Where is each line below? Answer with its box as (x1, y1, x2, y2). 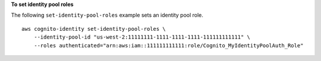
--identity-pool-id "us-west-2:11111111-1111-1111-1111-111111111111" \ (33, 34, 251, 41)
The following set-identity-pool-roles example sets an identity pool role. (11, 12, 203, 19)
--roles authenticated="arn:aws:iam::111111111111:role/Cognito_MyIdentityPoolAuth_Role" (33, 42, 304, 49)
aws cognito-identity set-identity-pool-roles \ (21, 25, 166, 32)
